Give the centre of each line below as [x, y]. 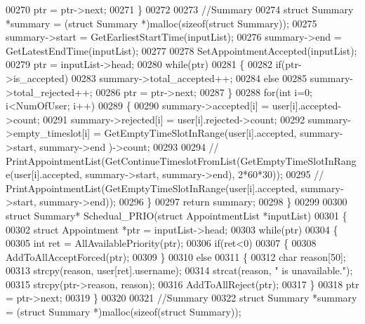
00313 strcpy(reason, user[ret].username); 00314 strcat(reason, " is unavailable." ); [179, 270]
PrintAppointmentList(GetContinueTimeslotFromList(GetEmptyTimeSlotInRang [181, 160]
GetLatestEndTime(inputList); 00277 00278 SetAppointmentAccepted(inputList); [181, 50]
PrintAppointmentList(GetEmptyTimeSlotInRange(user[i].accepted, [152, 188]
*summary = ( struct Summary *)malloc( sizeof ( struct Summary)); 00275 [161, 23]
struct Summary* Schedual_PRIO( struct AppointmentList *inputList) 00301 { [177, 215]
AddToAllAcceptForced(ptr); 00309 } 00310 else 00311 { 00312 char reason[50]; [176, 256]
